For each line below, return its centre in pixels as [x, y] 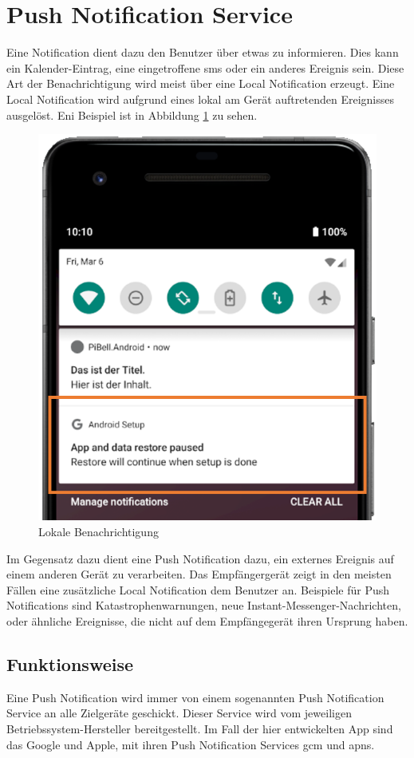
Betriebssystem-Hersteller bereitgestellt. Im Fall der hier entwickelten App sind [200, 729]
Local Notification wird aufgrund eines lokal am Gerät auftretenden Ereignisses [200, 99]
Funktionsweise [70, 664]
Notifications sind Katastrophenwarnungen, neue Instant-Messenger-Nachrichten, [204, 605]
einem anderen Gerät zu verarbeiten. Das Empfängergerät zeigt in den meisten [199, 574]
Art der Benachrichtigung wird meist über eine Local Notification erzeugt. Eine [201, 83]
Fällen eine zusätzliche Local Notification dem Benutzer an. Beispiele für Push [198, 589]
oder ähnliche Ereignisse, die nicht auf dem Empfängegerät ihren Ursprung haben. [207, 621]
